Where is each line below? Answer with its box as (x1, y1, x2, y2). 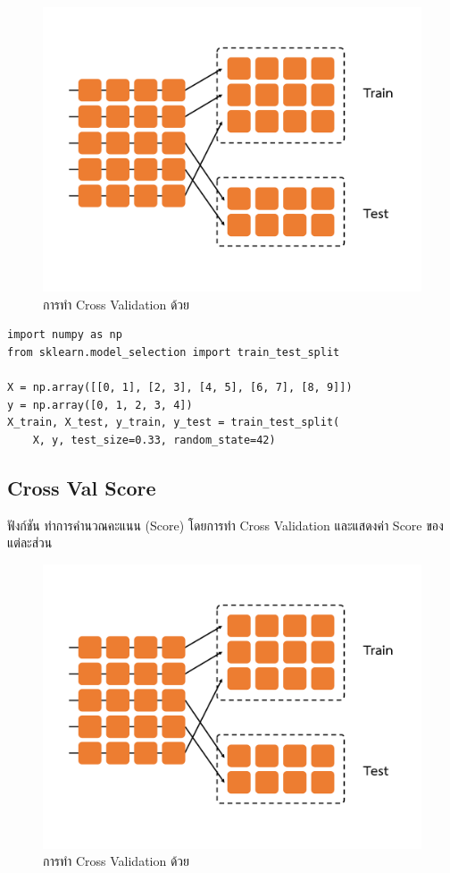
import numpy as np (7, 328, 122, 342)
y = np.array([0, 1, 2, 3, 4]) (7, 398, 193, 411)
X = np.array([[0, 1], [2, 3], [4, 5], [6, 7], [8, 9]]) (7, 380, 353, 394)
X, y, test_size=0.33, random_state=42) (32, 433, 276, 446)
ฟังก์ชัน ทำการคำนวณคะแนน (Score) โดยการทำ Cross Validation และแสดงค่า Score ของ (7, 515, 444, 534)
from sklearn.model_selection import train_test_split (7, 345, 340, 359)
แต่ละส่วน (7, 533, 53, 552)
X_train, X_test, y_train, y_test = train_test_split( (7, 416, 340, 429)
